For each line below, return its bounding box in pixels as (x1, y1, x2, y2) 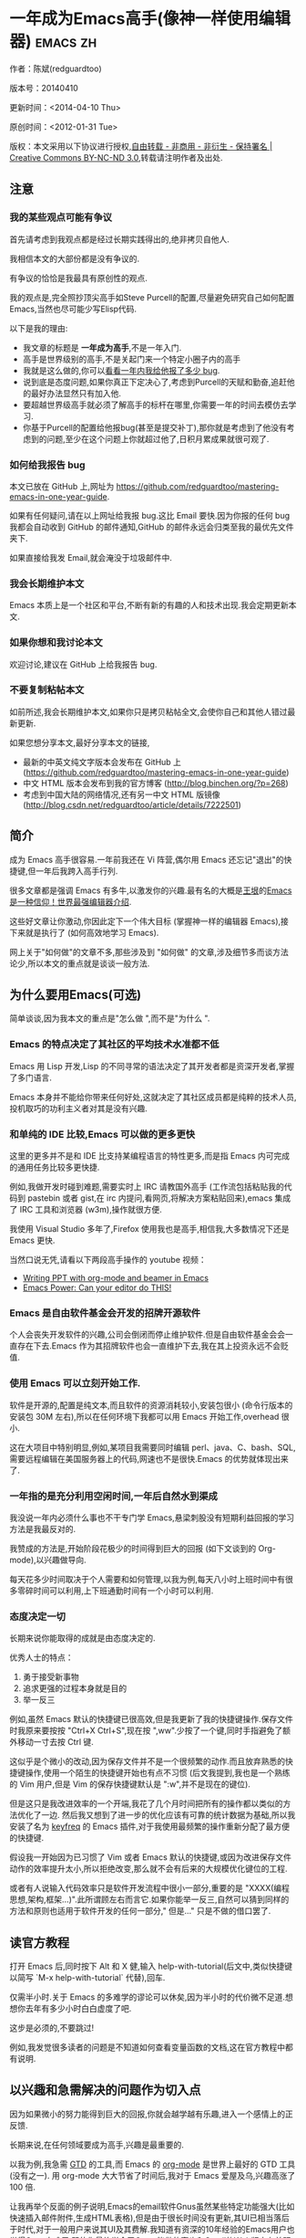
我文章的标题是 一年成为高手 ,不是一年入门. (22, 341, 182, 352)
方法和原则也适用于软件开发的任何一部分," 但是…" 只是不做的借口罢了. (9, 1906, 271, 1917)
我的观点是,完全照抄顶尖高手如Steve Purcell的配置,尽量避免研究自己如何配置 (9, 291, 295, 302)
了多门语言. (9, 1072, 53, 1083)
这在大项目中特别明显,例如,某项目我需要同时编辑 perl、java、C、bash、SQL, (9, 1442, 296, 1453)
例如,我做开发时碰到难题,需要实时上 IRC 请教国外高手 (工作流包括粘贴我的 (9, 1182, 284, 1193)
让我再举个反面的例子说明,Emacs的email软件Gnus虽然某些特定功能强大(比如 (9, 2201, 295, 2212)
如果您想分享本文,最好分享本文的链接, (9, 737, 150, 748)
